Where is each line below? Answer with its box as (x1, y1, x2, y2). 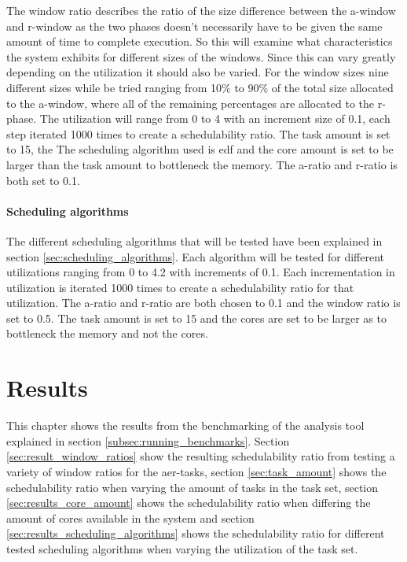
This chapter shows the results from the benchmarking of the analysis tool (6, 417, 365, 434)
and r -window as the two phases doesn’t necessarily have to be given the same (6, 17, 383, 34)
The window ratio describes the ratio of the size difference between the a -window (6, 2, 396, 18)
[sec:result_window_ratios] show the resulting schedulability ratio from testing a (6, 448, 395, 464)
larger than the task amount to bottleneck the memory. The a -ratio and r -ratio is (6, 156, 398, 172)
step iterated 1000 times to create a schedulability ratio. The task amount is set (6, 125, 390, 142)
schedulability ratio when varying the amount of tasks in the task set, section (6, 479, 379, 495)
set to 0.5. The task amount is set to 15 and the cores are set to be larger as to (6, 309, 387, 326)
